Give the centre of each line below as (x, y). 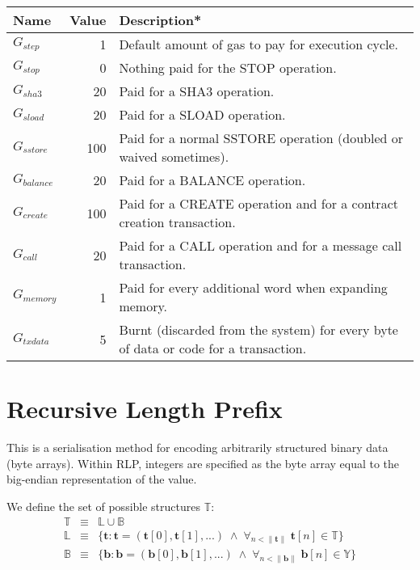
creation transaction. (177, 222)
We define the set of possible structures (104, 506)
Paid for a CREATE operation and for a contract (258, 203)
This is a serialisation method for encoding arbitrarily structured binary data (197, 448)
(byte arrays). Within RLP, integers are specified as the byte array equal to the (203, 463)
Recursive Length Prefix (145, 409)
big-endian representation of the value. (102, 479)
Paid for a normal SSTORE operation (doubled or (261, 138)
